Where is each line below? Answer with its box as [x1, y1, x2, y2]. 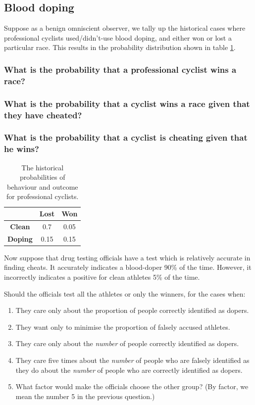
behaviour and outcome [6, 181, 78, 192]
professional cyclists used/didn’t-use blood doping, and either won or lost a [4, 32, 232, 43]
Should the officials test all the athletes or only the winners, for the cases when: [4, 288, 246, 299]
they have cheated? [4, 108, 82, 121]
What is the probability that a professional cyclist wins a [4, 63, 237, 75]
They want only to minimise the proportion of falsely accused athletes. [15, 321, 230, 332]
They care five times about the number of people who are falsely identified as [15, 354, 250, 365]
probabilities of [19, 172, 65, 182]
